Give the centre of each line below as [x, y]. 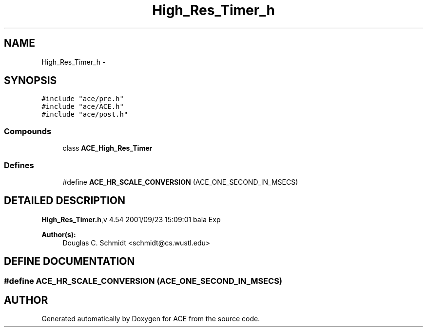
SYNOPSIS [30, 81]
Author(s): [59, 234]
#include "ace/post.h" [85, 114]
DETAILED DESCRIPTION [65, 201]
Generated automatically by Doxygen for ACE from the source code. [151, 319]
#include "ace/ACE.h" [83, 107]
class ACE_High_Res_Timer [107, 148]
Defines [19, 165]
